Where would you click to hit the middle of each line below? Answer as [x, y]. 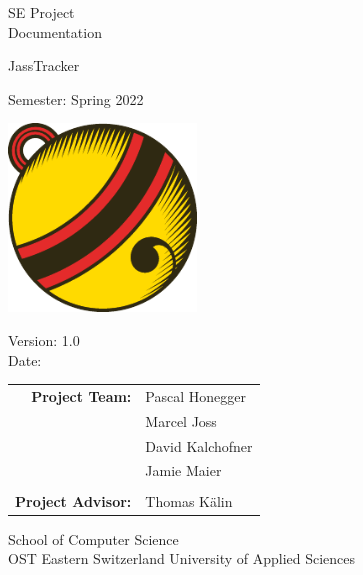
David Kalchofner [199, 445]
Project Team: [81, 395]
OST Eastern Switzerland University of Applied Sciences [182, 558]
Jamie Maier [183, 470]
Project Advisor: [73, 500]
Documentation [55, 31]
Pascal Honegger [195, 395]
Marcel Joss [181, 420]
